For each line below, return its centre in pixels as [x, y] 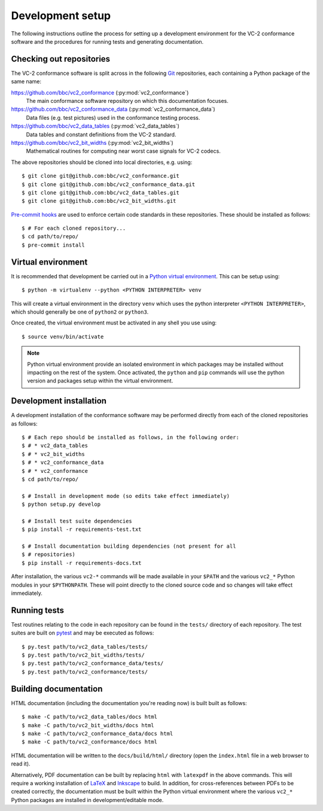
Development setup [61, 16]
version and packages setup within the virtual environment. [100, 381]
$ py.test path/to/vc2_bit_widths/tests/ [83, 655]
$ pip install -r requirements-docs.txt [82, 563]
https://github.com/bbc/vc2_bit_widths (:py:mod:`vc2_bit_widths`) [92, 142]
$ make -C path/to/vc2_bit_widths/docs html [88, 725]
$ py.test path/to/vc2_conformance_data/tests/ [93, 663]
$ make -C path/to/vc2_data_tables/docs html [90, 717]
